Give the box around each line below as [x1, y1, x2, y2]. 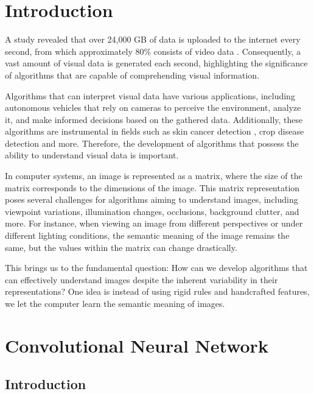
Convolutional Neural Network [5, 332, 268, 357]
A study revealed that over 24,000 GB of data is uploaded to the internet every [5, 33, 301, 46]
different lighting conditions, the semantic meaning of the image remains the [5, 229, 290, 242]
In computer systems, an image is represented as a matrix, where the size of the [5, 169, 302, 182]
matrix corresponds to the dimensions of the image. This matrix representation [5, 181, 300, 194]
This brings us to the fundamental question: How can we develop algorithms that [5, 261, 308, 274]
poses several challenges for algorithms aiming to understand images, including [5, 193, 298, 206]
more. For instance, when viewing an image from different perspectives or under [5, 217, 303, 230]
